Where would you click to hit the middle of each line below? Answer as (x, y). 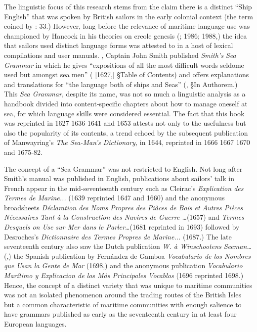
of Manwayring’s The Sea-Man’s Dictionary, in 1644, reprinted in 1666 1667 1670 (127, 142)
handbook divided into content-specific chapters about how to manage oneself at (126, 103)
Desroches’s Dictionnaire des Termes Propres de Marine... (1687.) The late (118, 236)
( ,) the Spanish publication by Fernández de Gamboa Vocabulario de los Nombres (127, 256)
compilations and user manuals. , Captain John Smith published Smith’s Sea (120, 55)
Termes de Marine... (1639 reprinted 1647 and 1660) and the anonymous (114, 198)
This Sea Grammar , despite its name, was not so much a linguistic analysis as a (125, 94)
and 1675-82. (23, 152)
